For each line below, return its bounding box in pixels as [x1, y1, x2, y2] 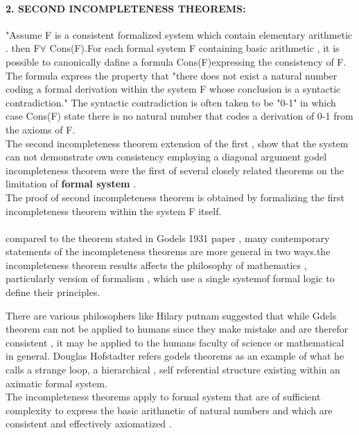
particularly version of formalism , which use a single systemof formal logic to [6, 271, 335, 286]
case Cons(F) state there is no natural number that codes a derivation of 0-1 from [6, 109, 353, 123]
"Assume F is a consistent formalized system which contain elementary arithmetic [6, 27, 353, 41]
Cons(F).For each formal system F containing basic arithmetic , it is [49, 41, 340, 55]
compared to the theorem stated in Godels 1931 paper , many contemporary [6, 230, 330, 245]
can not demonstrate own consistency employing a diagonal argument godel [6, 149, 327, 164]
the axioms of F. [6, 122, 76, 136]
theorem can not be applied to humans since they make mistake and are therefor [6, 322, 349, 336]
